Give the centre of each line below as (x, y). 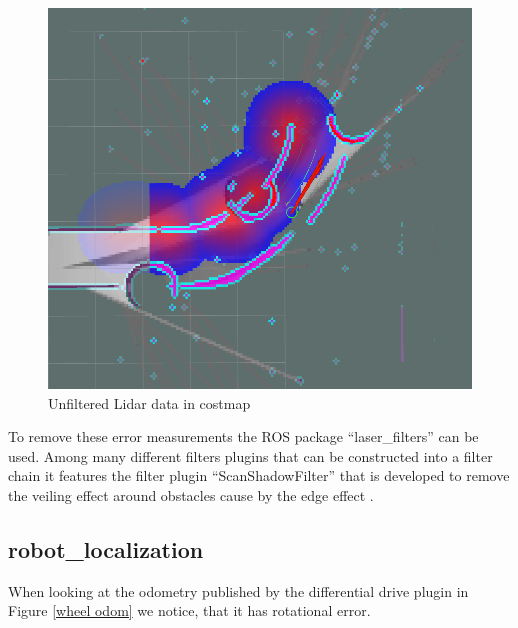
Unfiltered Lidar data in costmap (149, 402)
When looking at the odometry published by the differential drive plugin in (238, 590)
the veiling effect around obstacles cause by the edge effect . (191, 495)
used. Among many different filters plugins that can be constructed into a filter (250, 455)
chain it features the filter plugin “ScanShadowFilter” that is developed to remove (259, 475)
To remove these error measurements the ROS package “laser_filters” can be (243, 436)
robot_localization (106, 548)
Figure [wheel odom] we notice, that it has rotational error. (189, 610)
